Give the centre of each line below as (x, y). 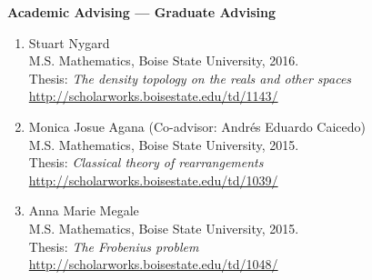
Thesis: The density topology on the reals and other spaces (190, 78)
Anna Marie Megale (84, 210)
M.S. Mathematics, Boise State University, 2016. (164, 60)
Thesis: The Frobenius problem (114, 246)
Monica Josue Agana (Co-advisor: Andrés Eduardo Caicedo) (197, 126)
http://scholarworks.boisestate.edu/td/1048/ (153, 264)
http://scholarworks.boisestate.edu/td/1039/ (153, 180)
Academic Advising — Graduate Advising (141, 12)
